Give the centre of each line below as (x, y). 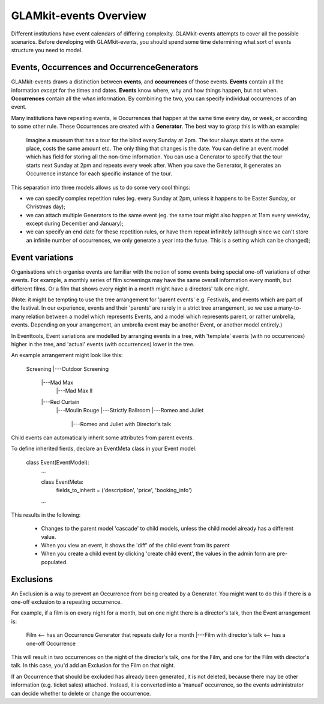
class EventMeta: (62, 482)
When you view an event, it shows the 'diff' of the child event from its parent (136, 545)
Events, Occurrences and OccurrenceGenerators (105, 68)
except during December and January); (75, 224)
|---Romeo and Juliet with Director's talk (121, 424)
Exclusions (32, 579)
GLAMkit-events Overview (79, 16)
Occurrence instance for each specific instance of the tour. (99, 173)
